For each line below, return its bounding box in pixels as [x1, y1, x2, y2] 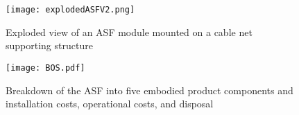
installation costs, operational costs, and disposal [6, 96, 214, 111]
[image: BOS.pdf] [6, 62, 85, 73]
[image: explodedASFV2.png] [6, 5, 135, 15]
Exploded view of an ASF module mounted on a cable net [6, 24, 253, 39]
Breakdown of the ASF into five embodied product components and [6, 82, 293, 97]
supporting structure [6, 38, 93, 53]
